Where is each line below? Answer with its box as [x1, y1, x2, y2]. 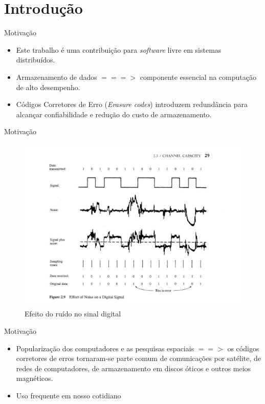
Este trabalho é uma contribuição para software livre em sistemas [16, 44, 222, 55]
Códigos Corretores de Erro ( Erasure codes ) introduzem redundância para [16, 99, 248, 110]
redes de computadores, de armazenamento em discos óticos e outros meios [16, 363, 251, 373]
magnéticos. [16, 373, 53, 384]
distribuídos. [16, 54, 55, 65]
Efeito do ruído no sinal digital [25, 308, 121, 319]
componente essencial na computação [140, 71, 256, 82]
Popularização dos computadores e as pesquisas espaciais [16, 343, 194, 353]
